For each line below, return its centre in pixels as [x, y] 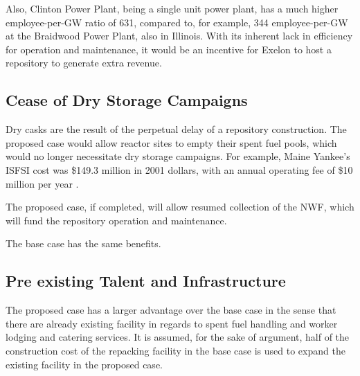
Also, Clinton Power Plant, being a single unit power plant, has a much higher [172, 8]
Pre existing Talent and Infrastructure [146, 281]
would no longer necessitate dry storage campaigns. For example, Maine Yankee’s [178, 156]
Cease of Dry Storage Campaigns [127, 100]
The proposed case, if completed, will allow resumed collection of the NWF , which [180, 207]
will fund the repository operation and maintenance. [116, 220]
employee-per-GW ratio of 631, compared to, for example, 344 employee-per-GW [177, 22]
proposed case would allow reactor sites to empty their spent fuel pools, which [171, 142]
